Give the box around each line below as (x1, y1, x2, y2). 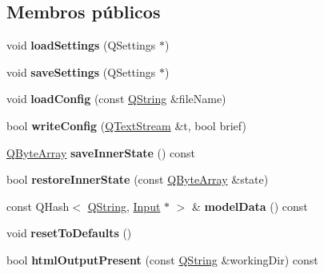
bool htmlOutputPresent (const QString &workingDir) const (6, 251, 318, 268)
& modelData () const (192, 197, 308, 214)
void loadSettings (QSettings (6, 37, 156, 54)
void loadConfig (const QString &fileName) (6, 90, 226, 107)
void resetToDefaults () (6, 224, 132, 241)
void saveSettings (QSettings (6, 63, 156, 80)
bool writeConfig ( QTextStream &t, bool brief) (6, 117, 246, 133)
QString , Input (87, 197, 161, 214)
